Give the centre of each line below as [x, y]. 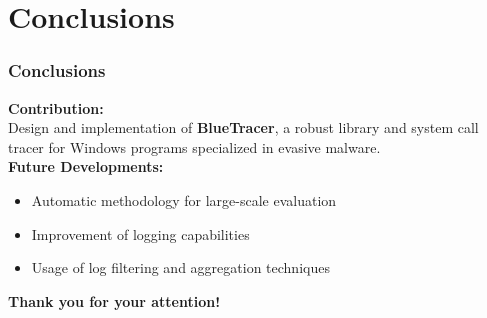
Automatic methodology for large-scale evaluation [184, 199]
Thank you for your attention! [114, 300]
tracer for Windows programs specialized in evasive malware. [194, 146]
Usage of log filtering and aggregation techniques [180, 267]
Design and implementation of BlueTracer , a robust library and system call [243, 127]
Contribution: [56, 107]
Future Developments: [86, 166]
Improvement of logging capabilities [140, 233]
